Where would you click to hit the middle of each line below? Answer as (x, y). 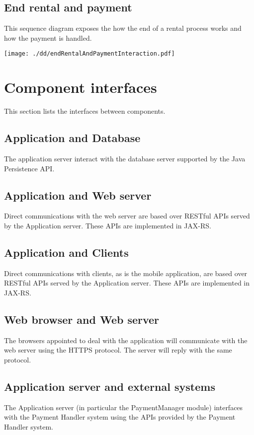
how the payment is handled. (48, 37)
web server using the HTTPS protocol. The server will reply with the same (118, 350)
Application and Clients (66, 252)
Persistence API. (29, 168)
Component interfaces (81, 87)
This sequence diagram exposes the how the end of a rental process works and (123, 28)
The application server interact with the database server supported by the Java (125, 158)
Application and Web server (78, 195)
